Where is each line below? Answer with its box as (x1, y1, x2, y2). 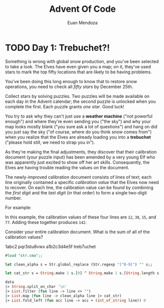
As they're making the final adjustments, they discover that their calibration (5, 149, 157, 154)
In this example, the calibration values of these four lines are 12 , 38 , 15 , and (5, 214, 156, 220)
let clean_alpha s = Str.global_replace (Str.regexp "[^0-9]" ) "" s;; (5, 262, 153, 267)
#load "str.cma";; (5, 253, 43, 258)
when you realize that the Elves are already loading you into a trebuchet (5, 134, 151, 140)
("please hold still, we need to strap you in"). (5, 139, 95, 145)
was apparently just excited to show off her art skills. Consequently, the (5, 159, 150, 165)
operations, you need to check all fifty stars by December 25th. (5, 84, 134, 90)
